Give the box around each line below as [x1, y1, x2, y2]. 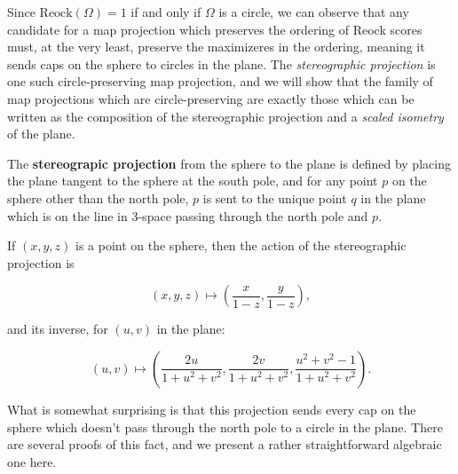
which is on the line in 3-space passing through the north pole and [7, 206, 368, 225]
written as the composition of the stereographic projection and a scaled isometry [7, 107, 444, 125]
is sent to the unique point [202, 188, 347, 207]
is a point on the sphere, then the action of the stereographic [75, 236, 407, 255]
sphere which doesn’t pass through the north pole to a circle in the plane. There [7, 417, 443, 436]
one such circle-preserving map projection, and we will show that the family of [7, 72, 433, 91]
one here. [7, 452, 57, 470]
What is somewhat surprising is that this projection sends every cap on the [7, 399, 416, 418]
